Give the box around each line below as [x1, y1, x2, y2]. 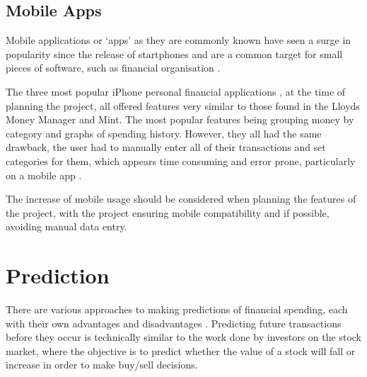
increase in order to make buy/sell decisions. [6, 357, 198, 372]
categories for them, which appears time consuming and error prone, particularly [6, 153, 356, 168]
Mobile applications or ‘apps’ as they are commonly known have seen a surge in [6, 33, 351, 47]
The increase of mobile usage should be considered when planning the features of [6, 191, 356, 206]
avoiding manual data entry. [6, 219, 127, 234]
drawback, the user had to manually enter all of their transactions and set [6, 140, 326, 154]
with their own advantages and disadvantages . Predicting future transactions [6, 315, 342, 330]
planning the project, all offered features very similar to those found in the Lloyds [6, 98, 360, 113]
